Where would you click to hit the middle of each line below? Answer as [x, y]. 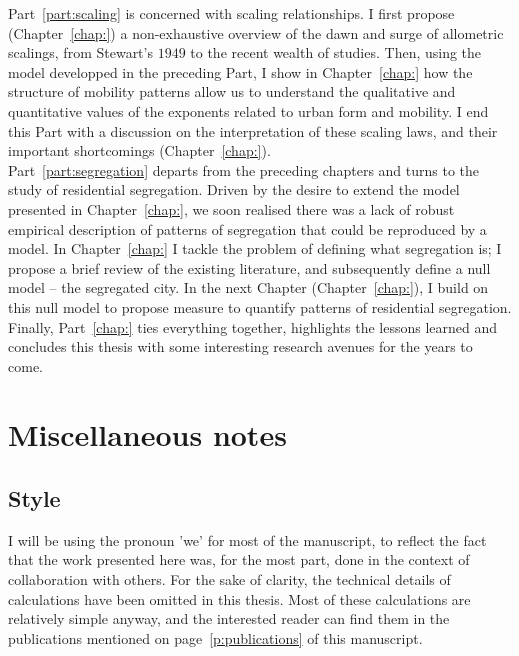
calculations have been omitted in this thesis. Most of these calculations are [239, 598]
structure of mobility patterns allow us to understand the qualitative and [232, 91]
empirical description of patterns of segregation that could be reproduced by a [247, 228]
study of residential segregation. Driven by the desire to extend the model [234, 189]
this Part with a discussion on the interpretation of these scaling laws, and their [253, 130]
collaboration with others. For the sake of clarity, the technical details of [229, 579]
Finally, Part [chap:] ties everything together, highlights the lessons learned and [253, 326]
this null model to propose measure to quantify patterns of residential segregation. [260, 306]
